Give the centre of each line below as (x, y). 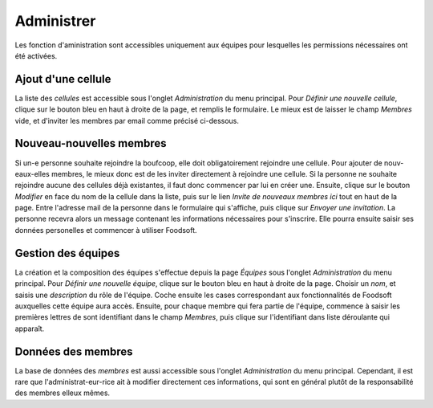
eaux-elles (32, 173)
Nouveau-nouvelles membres (91, 143)
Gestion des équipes (67, 253)
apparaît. (30, 328)
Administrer (55, 21)
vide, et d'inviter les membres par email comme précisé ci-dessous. (127, 120)
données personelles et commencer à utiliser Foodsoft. (106, 230)
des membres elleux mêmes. (63, 393)
